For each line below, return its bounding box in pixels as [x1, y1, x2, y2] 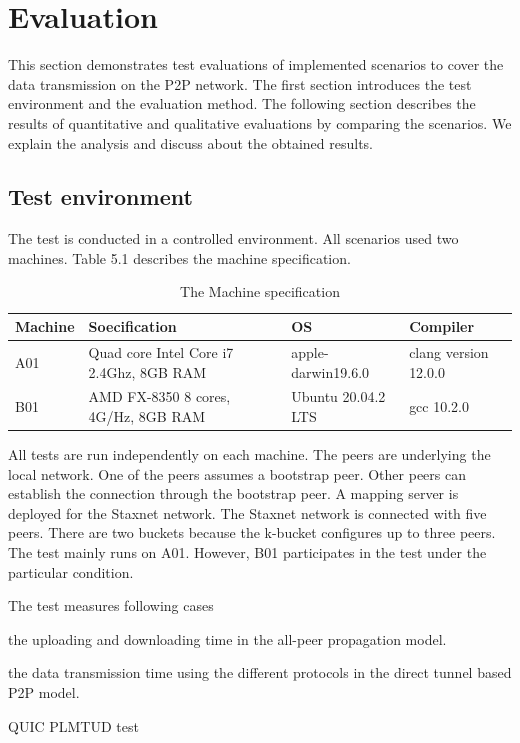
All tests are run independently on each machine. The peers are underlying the [8, 444, 491, 465]
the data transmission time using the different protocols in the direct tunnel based [8, 662, 512, 683]
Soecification [88, 316, 177, 337]
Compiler [409, 316, 475, 337]
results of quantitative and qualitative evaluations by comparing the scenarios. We [8, 112, 512, 133]
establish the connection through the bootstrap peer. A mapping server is [8, 483, 459, 504]
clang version [409, 341, 489, 362]
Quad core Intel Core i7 [88, 341, 234, 362]
